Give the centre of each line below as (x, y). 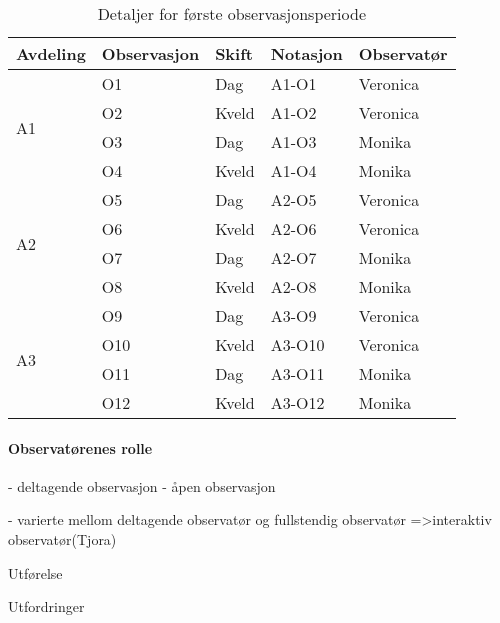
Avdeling (51, 53)
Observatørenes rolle (80, 447)
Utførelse (35, 572)
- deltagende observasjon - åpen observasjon (142, 485)
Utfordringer (46, 606)
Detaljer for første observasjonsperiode (231, 13)
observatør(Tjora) (62, 538)
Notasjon (306, 53)
